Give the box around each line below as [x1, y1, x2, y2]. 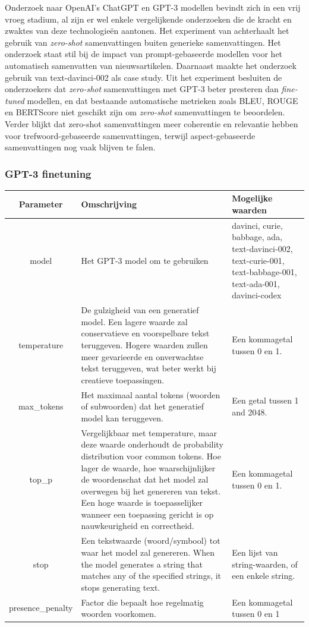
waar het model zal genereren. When [81, 546, 215, 558]
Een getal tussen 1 [232, 394, 299, 407]
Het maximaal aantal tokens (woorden [81, 388, 220, 401]
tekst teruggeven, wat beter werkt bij [81, 362, 216, 374]
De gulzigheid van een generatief [81, 304, 199, 316]
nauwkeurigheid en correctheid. [81, 519, 194, 532]
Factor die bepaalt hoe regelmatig [81, 596, 204, 608]
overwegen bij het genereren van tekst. [81, 484, 221, 497]
